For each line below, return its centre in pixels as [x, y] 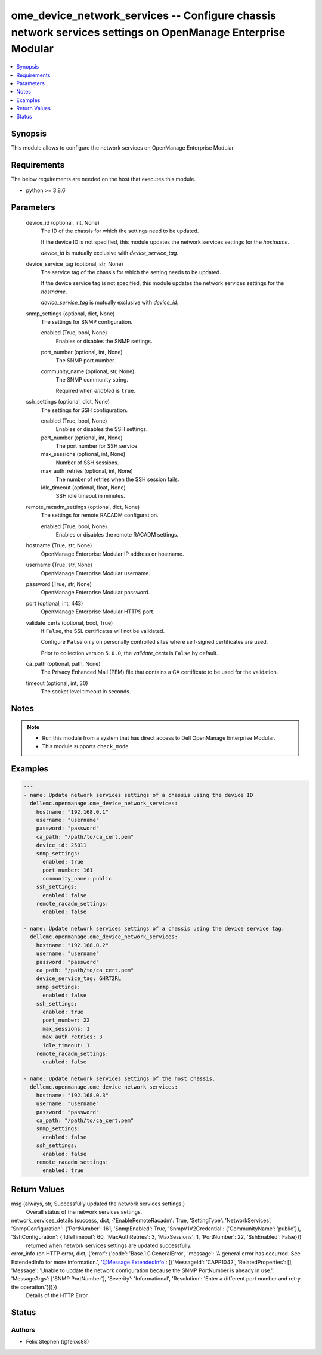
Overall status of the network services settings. [84, 1212]
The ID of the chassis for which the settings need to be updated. [120, 231]
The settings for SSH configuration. [84, 410]
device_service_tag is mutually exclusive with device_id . [110, 303]
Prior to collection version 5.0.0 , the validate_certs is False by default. [129, 653]
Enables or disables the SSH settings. [102, 429]
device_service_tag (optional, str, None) [75, 264]
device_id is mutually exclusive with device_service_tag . [110, 253]
